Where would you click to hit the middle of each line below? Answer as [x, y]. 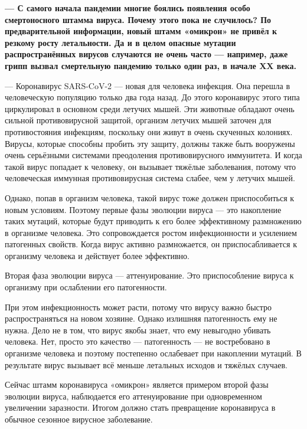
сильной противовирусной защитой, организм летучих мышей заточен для [138, 120]
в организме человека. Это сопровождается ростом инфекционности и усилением [151, 232]
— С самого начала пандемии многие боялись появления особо [128, 8]
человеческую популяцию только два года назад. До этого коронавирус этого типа [152, 97]
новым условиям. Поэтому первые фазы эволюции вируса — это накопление [143, 209]
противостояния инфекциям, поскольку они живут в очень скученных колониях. [149, 131]
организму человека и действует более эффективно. [97, 255]
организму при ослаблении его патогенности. [86, 287]
